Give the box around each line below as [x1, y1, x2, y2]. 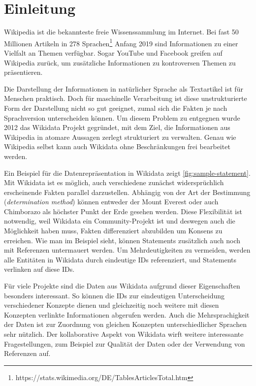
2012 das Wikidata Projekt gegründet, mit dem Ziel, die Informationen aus [4, 122, 230, 132]
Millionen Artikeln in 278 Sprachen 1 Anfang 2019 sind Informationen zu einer [4, 36, 238, 48]
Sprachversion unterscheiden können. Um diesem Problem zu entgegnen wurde [4, 112, 240, 123]
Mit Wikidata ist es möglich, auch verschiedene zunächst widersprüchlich [4, 177, 224, 188]
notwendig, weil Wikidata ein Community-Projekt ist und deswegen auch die [4, 216, 235, 226]
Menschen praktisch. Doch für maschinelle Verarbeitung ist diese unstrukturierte [4, 93, 247, 103]
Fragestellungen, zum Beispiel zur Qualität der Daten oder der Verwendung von [4, 338, 245, 349]
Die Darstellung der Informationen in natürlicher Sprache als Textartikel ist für [4, 83, 243, 94]
